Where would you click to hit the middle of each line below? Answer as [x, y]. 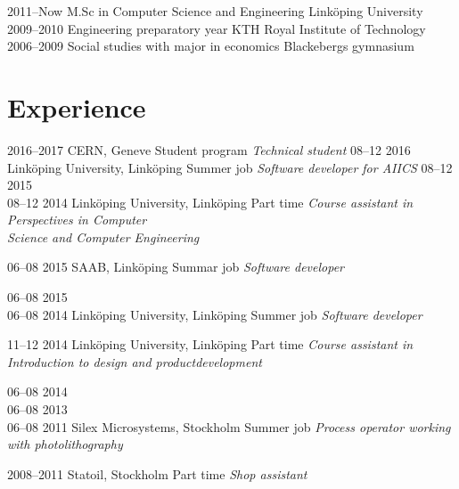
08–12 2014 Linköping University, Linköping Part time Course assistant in [210, 202]
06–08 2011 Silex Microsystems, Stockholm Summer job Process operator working [229, 426]
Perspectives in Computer [77, 220]
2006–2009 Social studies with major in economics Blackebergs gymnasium [211, 46]
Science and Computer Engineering [103, 236]
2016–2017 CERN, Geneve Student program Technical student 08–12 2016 [209, 149]
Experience [77, 106]
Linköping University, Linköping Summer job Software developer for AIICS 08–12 [230, 167]
